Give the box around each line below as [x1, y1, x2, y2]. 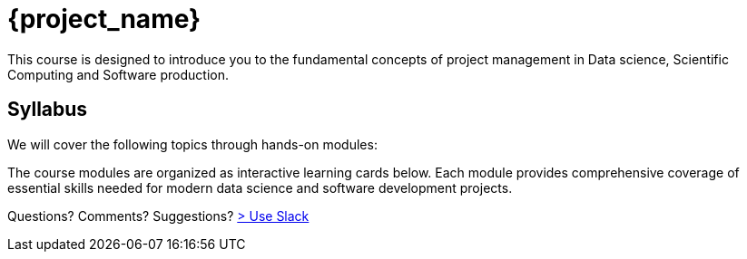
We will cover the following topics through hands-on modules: [7, 136, 378, 152]
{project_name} [7, 4, 201, 34]
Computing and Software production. [7, 66, 229, 82]
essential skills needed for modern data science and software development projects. [7, 179, 513, 196]
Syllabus [7, 98, 88, 121]
